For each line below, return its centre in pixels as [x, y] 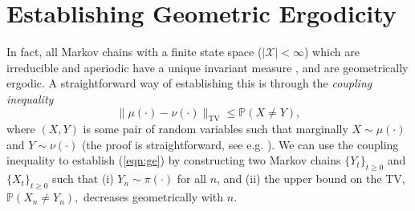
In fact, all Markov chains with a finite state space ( [134, 52]
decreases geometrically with [154, 197]
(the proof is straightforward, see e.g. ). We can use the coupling [240, 144]
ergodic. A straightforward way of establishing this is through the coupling [189, 83]
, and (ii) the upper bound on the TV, [311, 179]
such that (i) [83, 179]
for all [191, 179]
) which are [332, 52]
